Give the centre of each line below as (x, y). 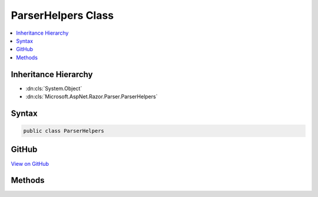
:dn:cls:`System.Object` (54, 88)
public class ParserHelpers (64, 131)
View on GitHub (30, 163)
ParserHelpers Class (62, 15)
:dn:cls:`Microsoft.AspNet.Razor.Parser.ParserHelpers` (92, 96)
